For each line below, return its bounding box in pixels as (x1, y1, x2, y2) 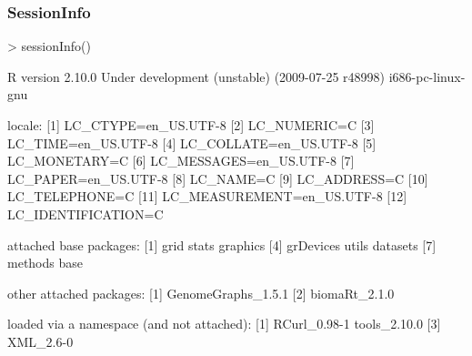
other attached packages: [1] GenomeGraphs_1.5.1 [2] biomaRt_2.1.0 (7, 283, 395, 302)
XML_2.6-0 (7, 331, 74, 351)
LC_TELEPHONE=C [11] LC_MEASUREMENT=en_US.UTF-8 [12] (7, 187, 407, 206)
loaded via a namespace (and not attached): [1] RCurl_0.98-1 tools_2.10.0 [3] (7, 314, 441, 333)
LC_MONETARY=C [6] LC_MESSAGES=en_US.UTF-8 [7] (7, 151, 355, 170)
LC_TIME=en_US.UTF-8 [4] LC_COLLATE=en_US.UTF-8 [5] (7, 133, 377, 152)
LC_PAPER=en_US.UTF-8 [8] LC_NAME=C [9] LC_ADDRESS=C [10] (7, 168, 428, 188)
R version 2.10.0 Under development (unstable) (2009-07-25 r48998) (7, 66, 386, 86)
